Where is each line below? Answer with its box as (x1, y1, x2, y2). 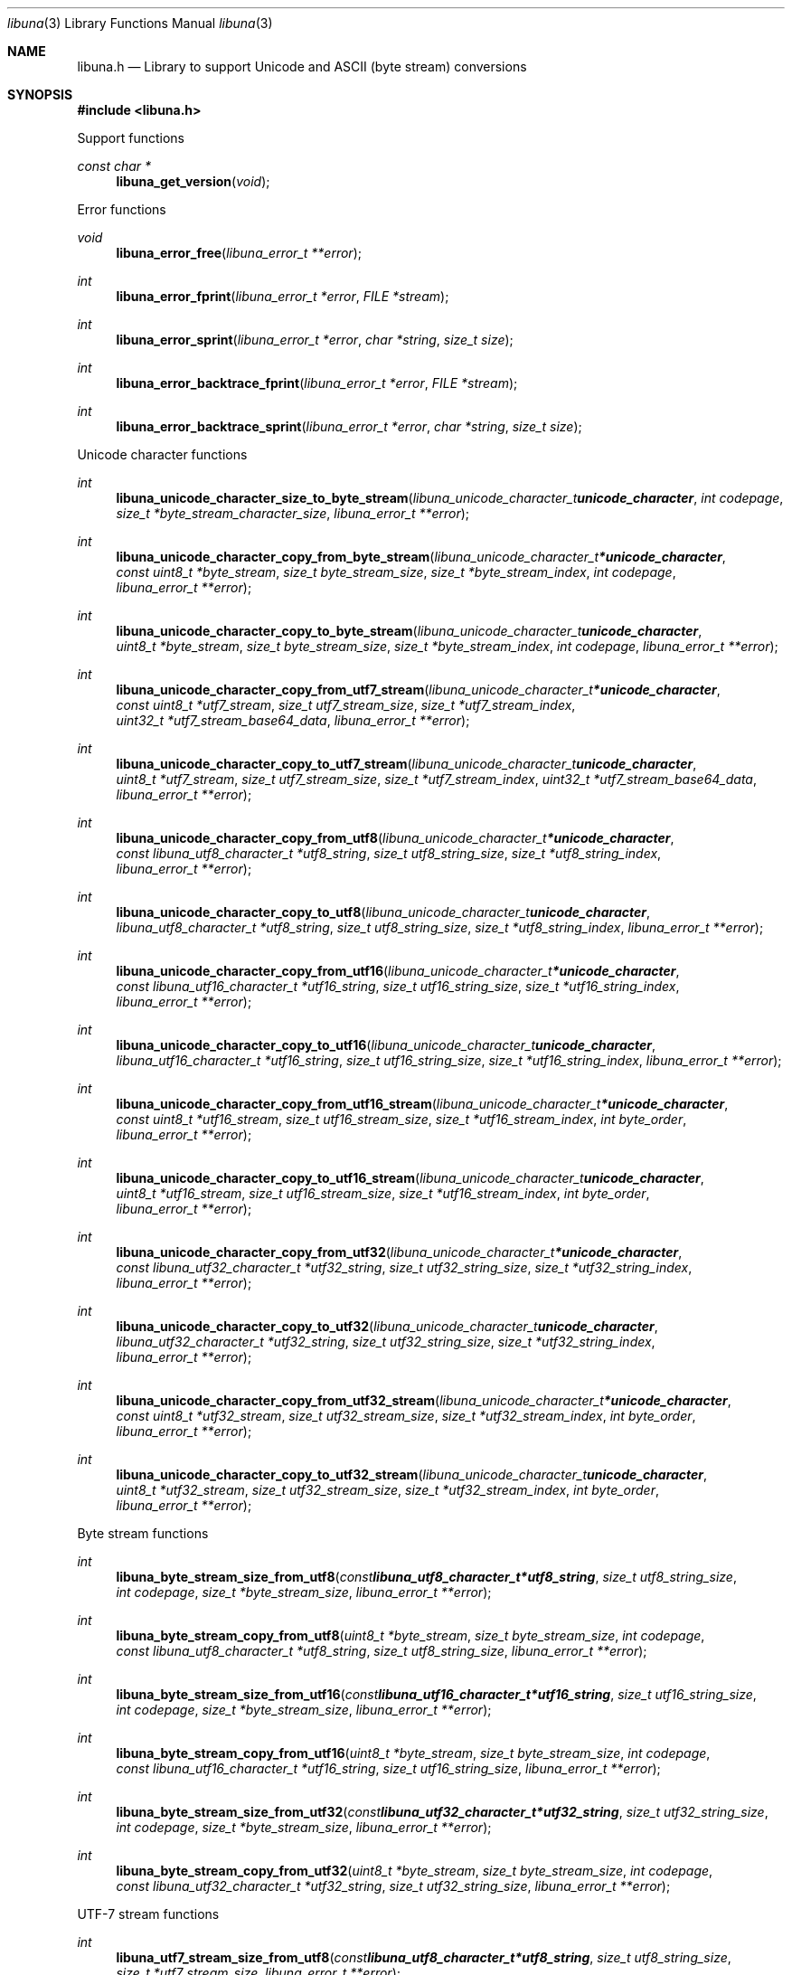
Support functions (77, 130, 184, 146)
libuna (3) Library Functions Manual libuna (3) (7, 15, 273, 31)
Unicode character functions (77, 447, 248, 462)
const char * (77, 158, 152, 174)
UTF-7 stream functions (77, 1906, 220, 1922)
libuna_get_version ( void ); (116, 174, 270, 189)
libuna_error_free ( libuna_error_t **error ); (116, 245, 362, 260)
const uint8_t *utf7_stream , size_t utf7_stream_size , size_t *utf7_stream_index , (116, 697, 576, 713)
